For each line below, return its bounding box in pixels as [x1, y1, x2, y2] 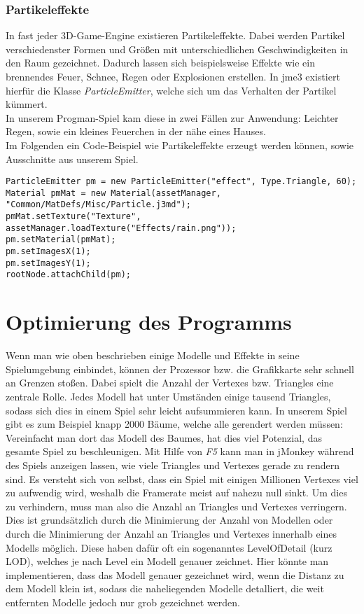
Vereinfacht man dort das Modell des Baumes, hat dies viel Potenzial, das [6, 430, 322, 445]
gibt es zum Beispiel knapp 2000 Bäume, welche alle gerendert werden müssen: [6, 417, 343, 431]
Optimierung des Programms [6, 307, 292, 336]
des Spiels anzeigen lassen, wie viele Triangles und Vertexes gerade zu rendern [6, 457, 340, 472]
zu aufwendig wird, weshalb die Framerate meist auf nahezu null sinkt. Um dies [6, 485, 347, 500]
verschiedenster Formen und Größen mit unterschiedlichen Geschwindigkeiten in [6, 41, 349, 56]
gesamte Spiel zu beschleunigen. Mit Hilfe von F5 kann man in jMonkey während [6, 444, 354, 459]
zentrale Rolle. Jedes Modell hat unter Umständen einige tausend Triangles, [6, 389, 331, 403]
